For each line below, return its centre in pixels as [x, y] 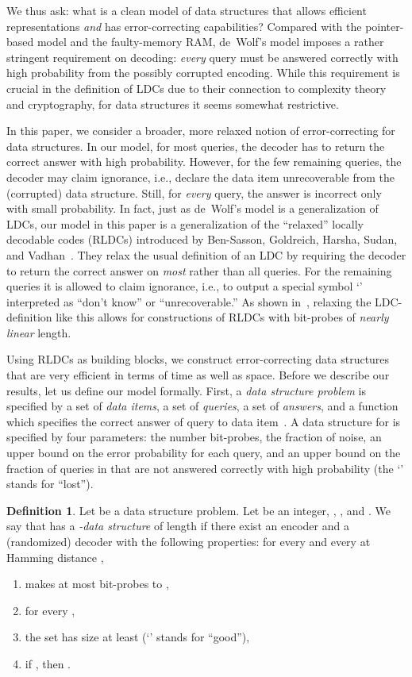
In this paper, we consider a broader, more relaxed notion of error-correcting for [201, 131]
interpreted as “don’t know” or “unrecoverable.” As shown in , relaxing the [189, 301]
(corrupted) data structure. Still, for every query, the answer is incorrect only [194, 192]
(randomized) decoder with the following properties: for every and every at [189, 541]
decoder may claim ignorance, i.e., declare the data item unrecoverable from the [201, 177]
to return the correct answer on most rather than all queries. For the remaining [199, 270]
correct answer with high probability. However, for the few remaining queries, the [204, 162]
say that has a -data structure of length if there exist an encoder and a [178, 526]
